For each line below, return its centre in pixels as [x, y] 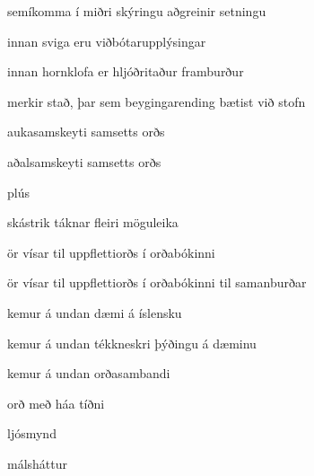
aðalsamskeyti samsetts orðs [84, 161]
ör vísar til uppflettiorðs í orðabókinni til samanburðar [157, 282]
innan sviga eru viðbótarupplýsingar [107, 41]
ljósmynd [32, 433]
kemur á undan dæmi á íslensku [95, 312]
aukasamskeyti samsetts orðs [86, 132]
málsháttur [38, 463]
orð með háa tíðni [56, 403]
